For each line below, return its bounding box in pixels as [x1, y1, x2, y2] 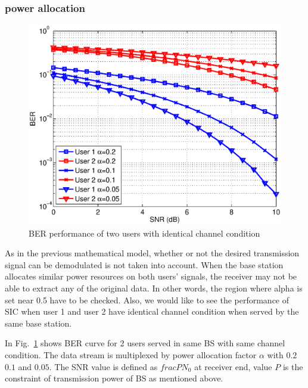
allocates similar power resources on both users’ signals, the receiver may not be [5, 270, 297, 283]
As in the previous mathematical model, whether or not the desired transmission [5, 247, 300, 259]
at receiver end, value [194, 360, 272, 373]
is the [282, 360, 303, 373]
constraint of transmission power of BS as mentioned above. [5, 372, 223, 384]
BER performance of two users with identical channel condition [29, 226, 260, 239]
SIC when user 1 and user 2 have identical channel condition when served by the [5, 305, 299, 318]
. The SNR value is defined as [49, 360, 158, 373]
